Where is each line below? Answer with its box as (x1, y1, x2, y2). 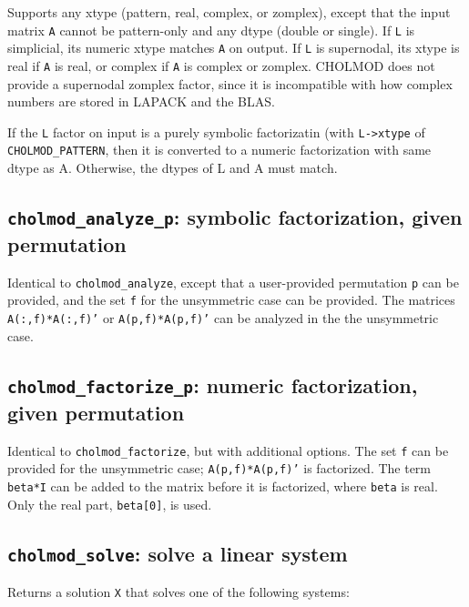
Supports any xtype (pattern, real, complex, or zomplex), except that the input (7, 3, 451, 21)
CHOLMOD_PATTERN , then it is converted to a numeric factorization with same (7, 140, 432, 159)
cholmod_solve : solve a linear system (7, 539, 348, 567)
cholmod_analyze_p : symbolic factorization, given (7, 203, 463, 231)
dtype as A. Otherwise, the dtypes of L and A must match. (7, 158, 338, 177)
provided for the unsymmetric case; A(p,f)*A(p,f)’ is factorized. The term (7, 459, 432, 478)
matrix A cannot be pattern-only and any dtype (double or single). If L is (7, 20, 415, 39)
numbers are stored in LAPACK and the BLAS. (7, 92, 275, 111)
